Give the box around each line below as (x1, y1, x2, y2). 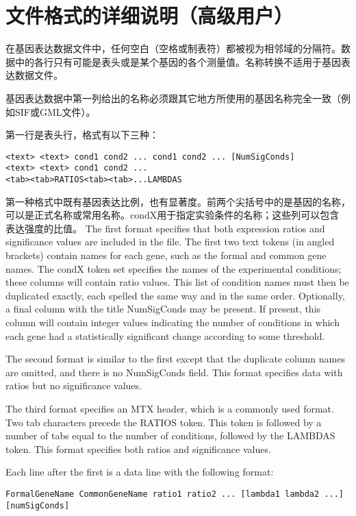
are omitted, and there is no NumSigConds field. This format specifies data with (5, 365, 343, 379)
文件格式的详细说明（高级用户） (5, 1, 294, 29)
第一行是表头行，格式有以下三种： (5, 127, 159, 142)
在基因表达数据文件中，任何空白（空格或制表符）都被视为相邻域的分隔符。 (5, 41, 341, 56)
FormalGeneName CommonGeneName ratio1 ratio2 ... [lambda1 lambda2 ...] (5, 489, 344, 499)
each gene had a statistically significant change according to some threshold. (5, 328, 325, 343)
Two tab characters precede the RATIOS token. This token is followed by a (5, 415, 322, 429)
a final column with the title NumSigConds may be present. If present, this (5, 302, 321, 316)
